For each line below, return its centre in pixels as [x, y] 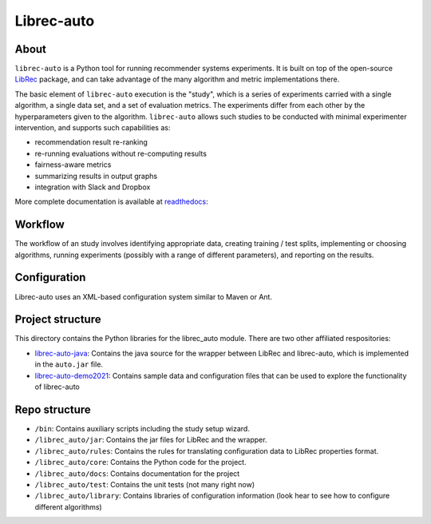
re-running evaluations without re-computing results [121, 153]
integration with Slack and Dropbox [93, 187]
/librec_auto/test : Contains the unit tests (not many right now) [145, 484]
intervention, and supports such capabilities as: [93, 128]
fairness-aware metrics [73, 165]
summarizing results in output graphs [96, 176]
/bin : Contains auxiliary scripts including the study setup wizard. [142, 428]
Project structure [58, 320]
